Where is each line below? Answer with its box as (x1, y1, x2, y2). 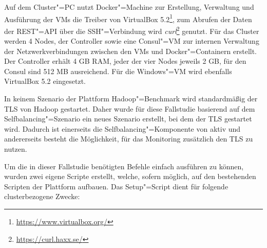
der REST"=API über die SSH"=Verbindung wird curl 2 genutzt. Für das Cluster (4, 24, 259, 36)
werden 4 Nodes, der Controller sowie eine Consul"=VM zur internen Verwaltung (4, 36, 259, 46)
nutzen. (4, 144, 27, 154)
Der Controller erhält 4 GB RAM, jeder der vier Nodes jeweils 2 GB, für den (4, 56, 246, 66)
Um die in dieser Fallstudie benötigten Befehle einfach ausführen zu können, (4, 161, 244, 171)
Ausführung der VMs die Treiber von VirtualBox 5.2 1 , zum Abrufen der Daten (4, 12, 252, 24)
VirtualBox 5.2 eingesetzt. (4, 76, 86, 86)
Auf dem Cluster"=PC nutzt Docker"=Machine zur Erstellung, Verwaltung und (4, 2, 254, 12)
